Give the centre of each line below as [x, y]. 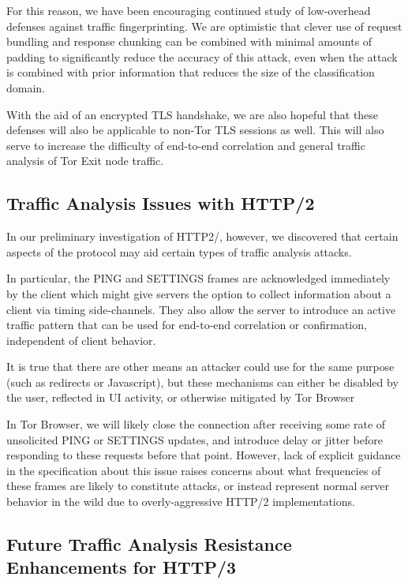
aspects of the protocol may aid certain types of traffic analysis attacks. [179, 251]
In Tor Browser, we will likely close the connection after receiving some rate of [196, 424]
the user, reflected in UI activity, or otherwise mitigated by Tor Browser [181, 397]
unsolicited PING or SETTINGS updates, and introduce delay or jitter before [195, 439]
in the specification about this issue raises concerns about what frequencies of [194, 470]
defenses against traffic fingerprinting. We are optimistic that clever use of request [204, 26]
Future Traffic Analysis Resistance [149, 544]
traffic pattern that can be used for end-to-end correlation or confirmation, [187, 325]
